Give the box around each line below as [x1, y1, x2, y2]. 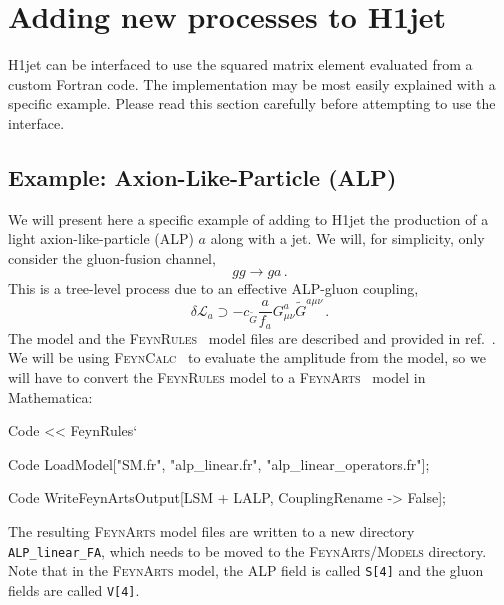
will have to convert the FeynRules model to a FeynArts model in [8, 367, 426, 388]
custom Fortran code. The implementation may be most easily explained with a [8, 73, 496, 94]
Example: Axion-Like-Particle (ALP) [8, 161, 397, 192]
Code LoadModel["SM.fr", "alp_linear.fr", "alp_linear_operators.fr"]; [8, 453, 430, 474]
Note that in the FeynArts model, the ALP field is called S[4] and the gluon [8, 560, 484, 581]
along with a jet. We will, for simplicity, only [210, 228, 485, 249]
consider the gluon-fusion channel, [8, 247, 216, 268]
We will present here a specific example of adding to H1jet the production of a [8, 208, 489, 229]
